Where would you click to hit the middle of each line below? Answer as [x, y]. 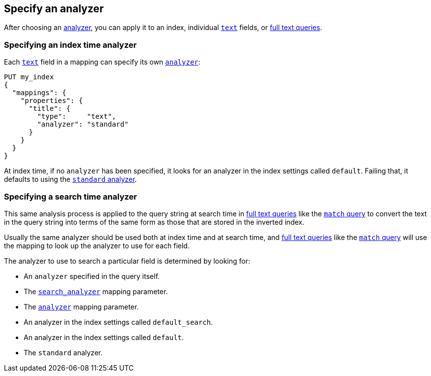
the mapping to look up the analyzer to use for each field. [97, 245]
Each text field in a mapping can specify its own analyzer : [102, 62]
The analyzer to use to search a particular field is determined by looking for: [127, 261]
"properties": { [52, 101]
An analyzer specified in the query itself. [92, 276]
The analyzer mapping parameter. [81, 307]
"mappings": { [39, 93]
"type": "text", [77, 117]
